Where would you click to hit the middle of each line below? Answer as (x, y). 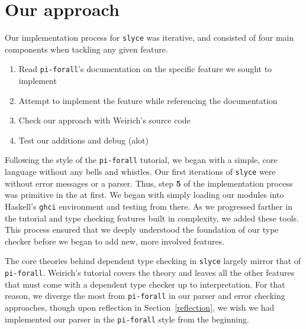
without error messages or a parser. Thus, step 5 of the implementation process (149, 183)
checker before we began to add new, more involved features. (115, 241)
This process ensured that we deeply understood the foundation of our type (142, 229)
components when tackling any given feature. (86, 49)
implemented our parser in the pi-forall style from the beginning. (127, 319)
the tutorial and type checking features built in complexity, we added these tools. (152, 218)
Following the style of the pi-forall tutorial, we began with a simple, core (141, 160)
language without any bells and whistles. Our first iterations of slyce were (140, 172)
